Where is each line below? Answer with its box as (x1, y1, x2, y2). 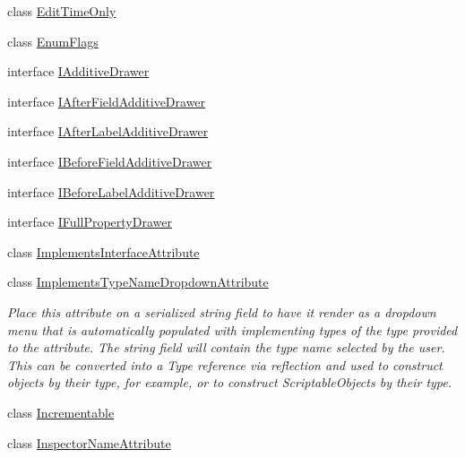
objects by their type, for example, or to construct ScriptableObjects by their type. (7, 373, 452, 392)
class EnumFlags (7, 31, 99, 50)
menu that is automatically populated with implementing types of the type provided (7, 320, 458, 339)
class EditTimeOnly (7, 2, 116, 20)
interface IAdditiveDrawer (7, 62, 150, 81)
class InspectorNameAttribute (7, 433, 171, 452)
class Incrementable (7, 402, 115, 421)
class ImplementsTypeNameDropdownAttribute (7, 272, 269, 291)
